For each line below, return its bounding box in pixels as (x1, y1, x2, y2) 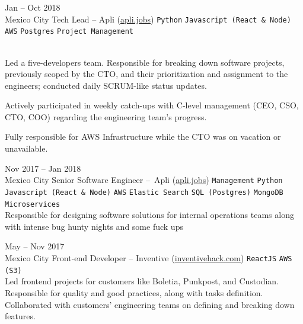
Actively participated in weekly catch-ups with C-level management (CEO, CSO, (5, 99, 299, 111)
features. (5, 310, 36, 322)
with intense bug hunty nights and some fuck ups (5, 220, 183, 232)
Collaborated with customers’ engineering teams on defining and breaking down (5, 298, 295, 310)
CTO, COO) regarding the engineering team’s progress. (5, 110, 207, 123)
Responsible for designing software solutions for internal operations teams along (5, 208, 294, 221)
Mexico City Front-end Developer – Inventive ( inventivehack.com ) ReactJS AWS (5, 252, 292, 264)
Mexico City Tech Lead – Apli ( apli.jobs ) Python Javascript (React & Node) (5, 12, 291, 25)
